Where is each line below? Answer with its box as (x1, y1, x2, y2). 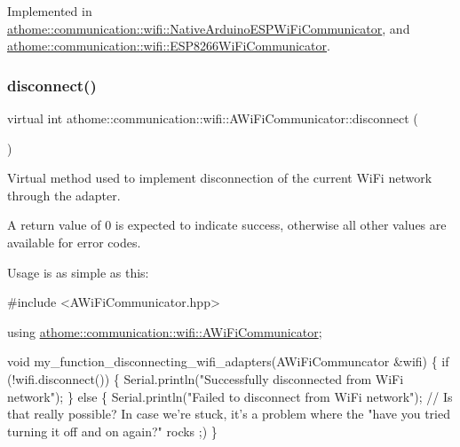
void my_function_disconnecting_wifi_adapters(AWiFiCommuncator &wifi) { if (7, 352, 449, 371)
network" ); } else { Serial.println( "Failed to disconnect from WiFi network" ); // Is (7, 387, 453, 405)
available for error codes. (7, 232, 141, 251)
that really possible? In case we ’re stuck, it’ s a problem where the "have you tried (7, 404, 450, 423)
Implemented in (7, 2, 92, 20)
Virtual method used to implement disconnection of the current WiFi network (7, 169, 432, 187)
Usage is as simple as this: (7, 263, 149, 281)
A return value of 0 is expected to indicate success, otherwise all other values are (7, 216, 447, 234)
